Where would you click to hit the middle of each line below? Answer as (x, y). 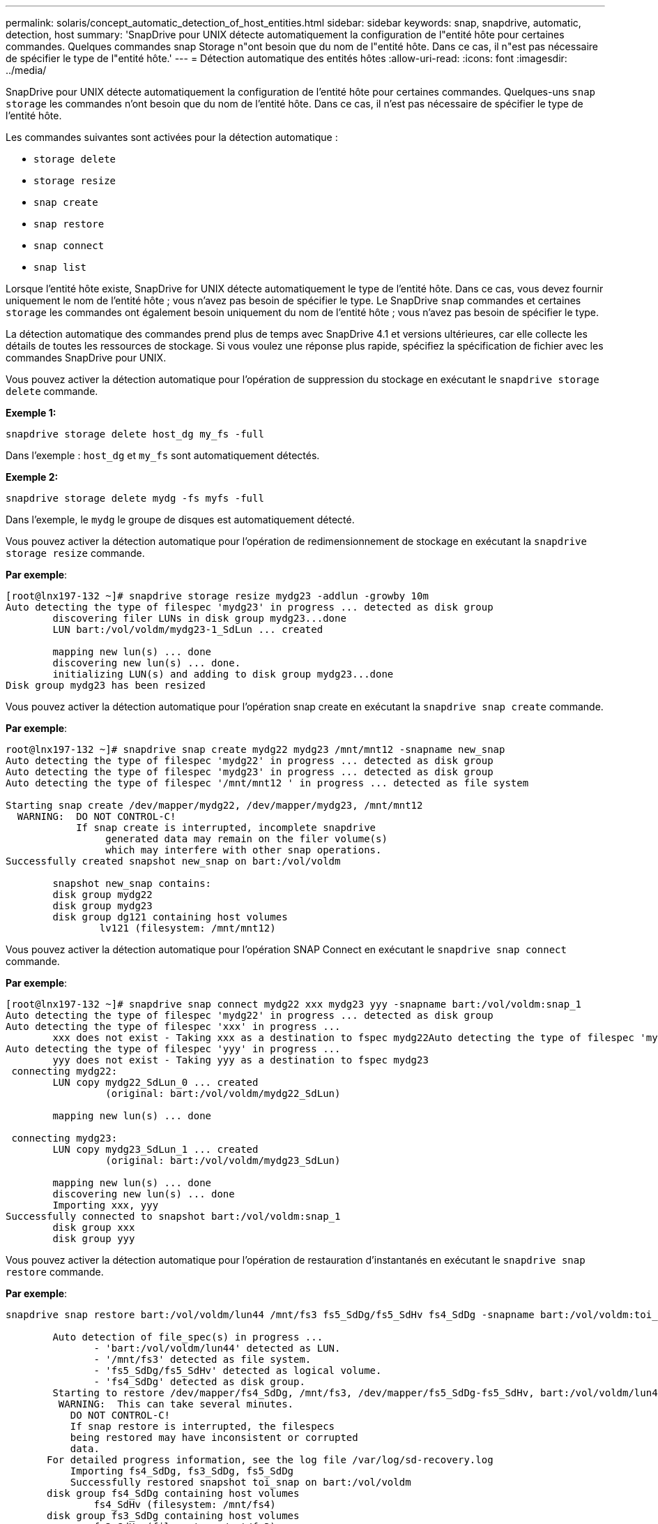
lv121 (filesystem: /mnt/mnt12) (188, 928)
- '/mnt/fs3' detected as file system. (202, 1359)
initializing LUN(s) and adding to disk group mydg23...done (223, 674)
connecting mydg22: (64, 1071)
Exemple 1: (31, 413)
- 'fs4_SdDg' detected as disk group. (199, 1382)
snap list (60, 267)
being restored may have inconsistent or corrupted (214, 1437)
